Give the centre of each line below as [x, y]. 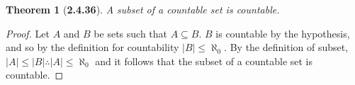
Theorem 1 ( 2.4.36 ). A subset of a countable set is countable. [143, 9]
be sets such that [131, 33]
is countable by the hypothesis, [283, 33]
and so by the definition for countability [92, 47]
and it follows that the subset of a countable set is [204, 61]
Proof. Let [28, 33]
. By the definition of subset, [286, 47]
